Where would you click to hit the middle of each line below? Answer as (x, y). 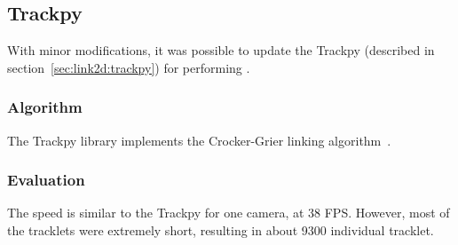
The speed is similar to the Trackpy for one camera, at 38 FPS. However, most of (229, 213)
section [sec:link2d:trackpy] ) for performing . (129, 67)
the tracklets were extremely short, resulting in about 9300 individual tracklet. (221, 230)
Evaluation (46, 180)
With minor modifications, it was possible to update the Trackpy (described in (221, 50)
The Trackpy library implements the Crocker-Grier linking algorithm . (199, 140)
